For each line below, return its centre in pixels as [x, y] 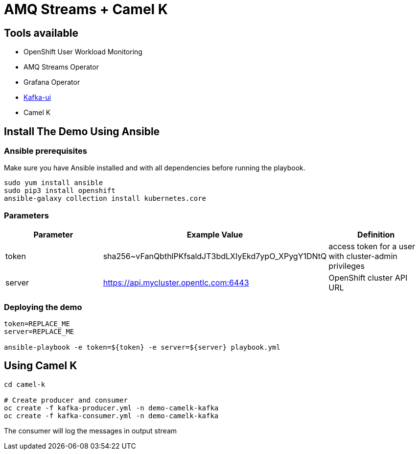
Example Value [215, 235]
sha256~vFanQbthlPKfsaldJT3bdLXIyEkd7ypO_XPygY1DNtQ [215, 256]
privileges [347, 266]
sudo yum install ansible [54, 183]
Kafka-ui [37, 97]
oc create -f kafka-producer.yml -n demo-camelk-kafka [111, 408]
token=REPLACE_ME [37, 323]
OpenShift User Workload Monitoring [83, 52]
